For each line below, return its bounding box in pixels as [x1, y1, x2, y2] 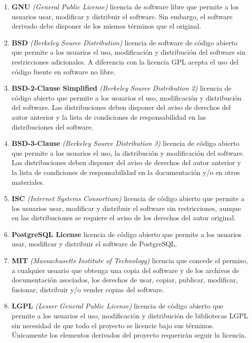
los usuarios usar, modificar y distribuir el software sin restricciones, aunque [11, 203, 241, 213]
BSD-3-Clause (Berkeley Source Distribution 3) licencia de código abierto [11, 138, 240, 148]
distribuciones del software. [11, 121, 94, 132]
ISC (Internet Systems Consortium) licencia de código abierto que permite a [11, 193, 245, 204]
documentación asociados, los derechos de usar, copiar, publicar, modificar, [11, 274, 238, 285]
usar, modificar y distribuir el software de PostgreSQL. [11, 239, 178, 249]
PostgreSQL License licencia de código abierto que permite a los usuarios [11, 229, 242, 239]
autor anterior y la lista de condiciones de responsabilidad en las [11, 111, 206, 122]
